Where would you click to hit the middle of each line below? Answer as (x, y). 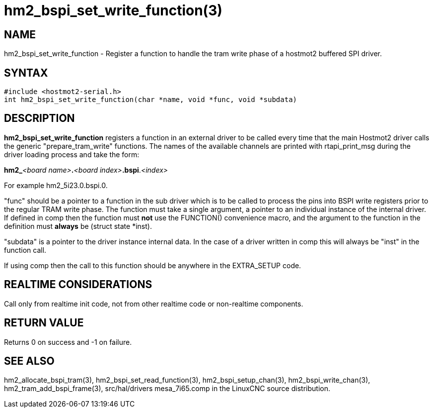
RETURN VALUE (44, 323)
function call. (25, 250)
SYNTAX (26, 73)
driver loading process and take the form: (72, 154)
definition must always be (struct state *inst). (78, 226)
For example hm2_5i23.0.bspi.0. (56, 185)
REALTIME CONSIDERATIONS (78, 285)
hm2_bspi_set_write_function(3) (113, 10)
